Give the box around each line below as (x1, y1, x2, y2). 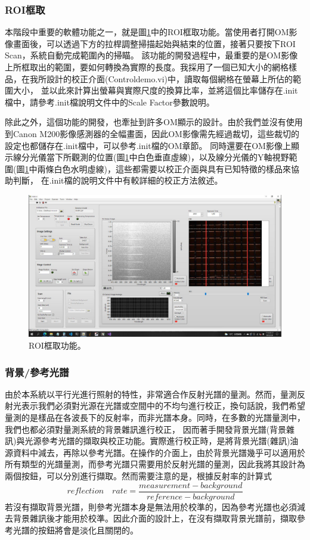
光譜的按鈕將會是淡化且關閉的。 (13, 523, 138, 536)
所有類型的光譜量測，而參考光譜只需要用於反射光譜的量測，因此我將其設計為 (5, 458, 305, 470)
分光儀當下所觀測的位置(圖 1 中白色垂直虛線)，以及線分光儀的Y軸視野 (21, 151, 289, 163)
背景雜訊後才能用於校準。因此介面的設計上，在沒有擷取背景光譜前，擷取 (13, 512, 297, 525)
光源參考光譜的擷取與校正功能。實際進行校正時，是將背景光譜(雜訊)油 (24, 435, 299, 447)
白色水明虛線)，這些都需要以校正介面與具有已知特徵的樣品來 (54, 162, 291, 175)
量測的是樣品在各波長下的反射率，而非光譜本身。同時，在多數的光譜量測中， (5, 411, 305, 424)
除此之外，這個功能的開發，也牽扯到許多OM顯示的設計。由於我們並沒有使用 (5, 116, 303, 128)
